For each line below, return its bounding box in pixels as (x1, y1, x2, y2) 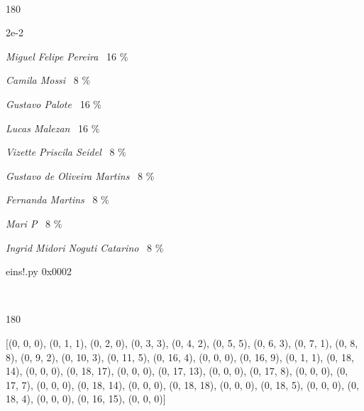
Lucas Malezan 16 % (6, 120, 100, 135)
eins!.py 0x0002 (6, 264, 72, 279)
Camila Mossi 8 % (6, 73, 91, 87)
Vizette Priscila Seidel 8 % (6, 144, 126, 159)
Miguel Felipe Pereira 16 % (6, 48, 128, 63)
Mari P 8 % (6, 215, 62, 230)
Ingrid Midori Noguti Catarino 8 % (6, 240, 164, 255)
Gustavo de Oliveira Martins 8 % (6, 168, 155, 183)
